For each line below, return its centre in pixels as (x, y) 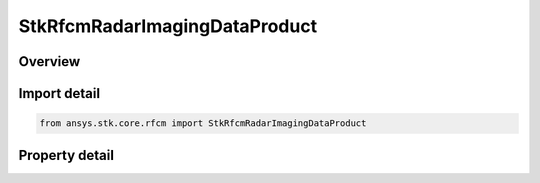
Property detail (66, 155)
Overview (49, 61)
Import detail (59, 93)
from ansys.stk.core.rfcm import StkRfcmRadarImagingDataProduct (203, 123)
